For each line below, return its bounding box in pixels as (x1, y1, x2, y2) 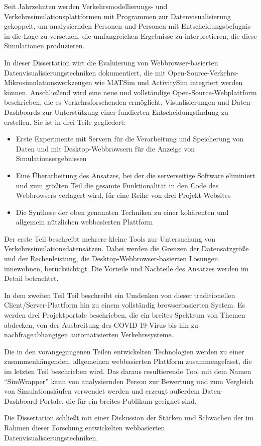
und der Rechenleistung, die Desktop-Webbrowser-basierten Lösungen (4, 253, 218, 264)
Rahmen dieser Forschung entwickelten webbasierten (4, 422, 165, 432)
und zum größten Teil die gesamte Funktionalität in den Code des (16, 180, 219, 190)
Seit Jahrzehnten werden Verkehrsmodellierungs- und (4, 1, 168, 11)
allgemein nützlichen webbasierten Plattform (16, 216, 153, 227)
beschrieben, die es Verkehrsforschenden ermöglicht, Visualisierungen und (4, 97, 229, 107)
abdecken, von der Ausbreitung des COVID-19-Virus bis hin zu (4, 319, 198, 330)
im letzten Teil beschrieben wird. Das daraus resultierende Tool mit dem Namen (4, 366, 251, 376)
